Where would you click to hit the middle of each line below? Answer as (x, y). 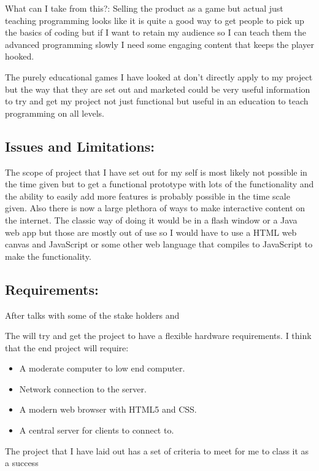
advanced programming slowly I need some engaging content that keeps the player (159, 44)
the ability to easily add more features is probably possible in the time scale (148, 196)
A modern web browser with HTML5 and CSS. (108, 409)
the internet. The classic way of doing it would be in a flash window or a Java (151, 220)
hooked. (20, 56)
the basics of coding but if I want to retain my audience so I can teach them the (156, 32)
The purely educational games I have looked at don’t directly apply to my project (159, 76)
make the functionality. (48, 256)
